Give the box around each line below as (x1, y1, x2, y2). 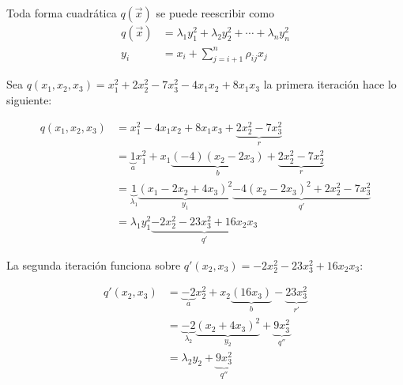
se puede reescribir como (156, 5, 275, 21)
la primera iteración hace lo (263, 76, 397, 92)
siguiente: (6, 91, 52, 108)
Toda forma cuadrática (6, 5, 117, 21)
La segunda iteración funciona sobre (6, 256, 181, 273)
